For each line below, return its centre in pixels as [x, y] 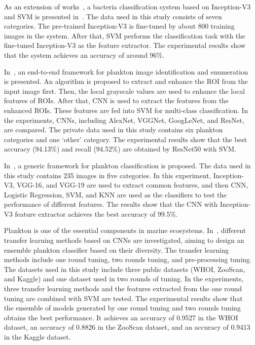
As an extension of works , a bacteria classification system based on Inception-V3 [127, 6]
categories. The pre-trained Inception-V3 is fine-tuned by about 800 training [119, 26]
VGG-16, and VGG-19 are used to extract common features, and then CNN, [132, 185]
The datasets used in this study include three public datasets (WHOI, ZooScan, [125, 269]
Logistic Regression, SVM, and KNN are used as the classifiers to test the [115, 194]
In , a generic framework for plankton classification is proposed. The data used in [127, 165]
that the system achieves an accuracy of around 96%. [84, 55]
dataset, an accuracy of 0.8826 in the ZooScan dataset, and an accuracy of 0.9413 [127, 327]
